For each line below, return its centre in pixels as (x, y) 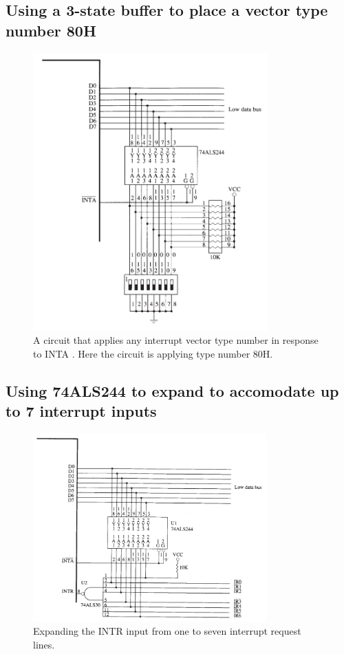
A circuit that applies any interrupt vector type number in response (176, 340)
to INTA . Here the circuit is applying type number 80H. (153, 353)
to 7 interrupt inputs (81, 411)
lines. (44, 644)
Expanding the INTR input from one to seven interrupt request (167, 631)
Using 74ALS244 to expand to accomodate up (172, 390)
